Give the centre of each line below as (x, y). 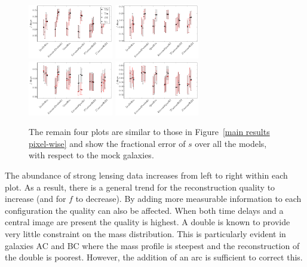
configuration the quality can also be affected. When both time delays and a (144, 210)
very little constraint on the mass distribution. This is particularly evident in (145, 234)
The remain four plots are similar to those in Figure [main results (149, 132)
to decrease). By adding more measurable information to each (188, 199)
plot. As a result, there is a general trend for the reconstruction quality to (140, 187)
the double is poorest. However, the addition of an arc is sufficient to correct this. (154, 257)
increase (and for (36, 199)
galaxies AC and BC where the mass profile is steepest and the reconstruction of (152, 245)
